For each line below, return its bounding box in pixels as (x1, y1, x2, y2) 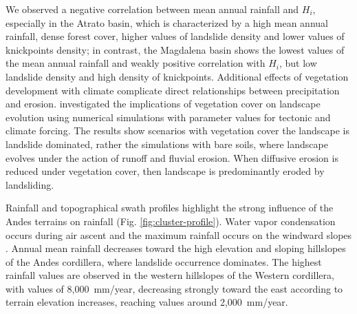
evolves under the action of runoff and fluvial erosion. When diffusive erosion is (6, 150, 338, 165)
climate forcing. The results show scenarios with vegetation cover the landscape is (6, 123, 349, 138)
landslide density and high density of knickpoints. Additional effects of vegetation (6, 69, 349, 83)
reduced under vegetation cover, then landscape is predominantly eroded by (6, 164, 325, 178)
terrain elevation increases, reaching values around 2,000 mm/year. (6, 295, 288, 309)
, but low (279, 56, 317, 70)
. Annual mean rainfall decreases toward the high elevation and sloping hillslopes (6, 241, 346, 255)
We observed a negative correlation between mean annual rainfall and (6, 2, 299, 16)
